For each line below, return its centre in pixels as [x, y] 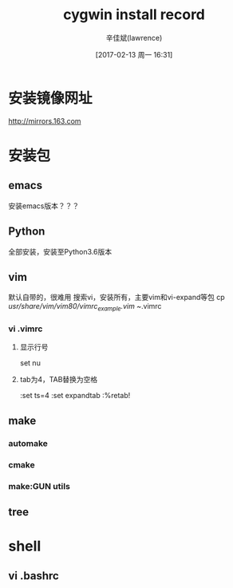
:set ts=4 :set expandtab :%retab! [75, 396]
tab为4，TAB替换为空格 [59, 380]
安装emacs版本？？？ [44, 206]
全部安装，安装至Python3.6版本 [60, 251]
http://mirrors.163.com [45, 120]
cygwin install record [134, 15]
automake [28, 443]
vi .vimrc [26, 329]
